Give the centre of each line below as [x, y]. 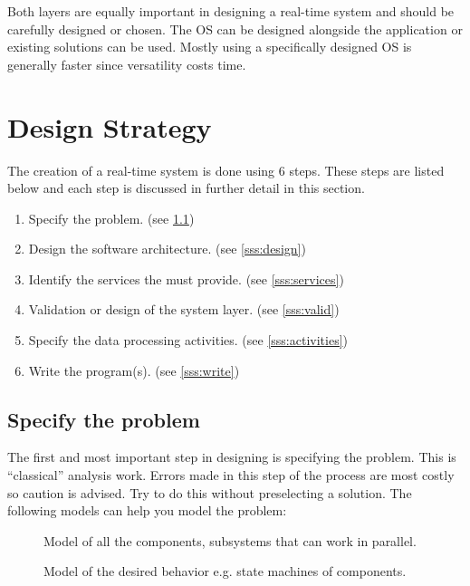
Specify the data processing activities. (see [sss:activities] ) [188, 340]
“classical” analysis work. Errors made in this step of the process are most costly [231, 475]
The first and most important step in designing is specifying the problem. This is [232, 457]
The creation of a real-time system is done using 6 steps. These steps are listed [226, 170]
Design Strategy [110, 126]
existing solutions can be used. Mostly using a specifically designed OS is [210, 47]
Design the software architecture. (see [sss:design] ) [167, 249]
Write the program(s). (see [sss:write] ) [134, 370]
